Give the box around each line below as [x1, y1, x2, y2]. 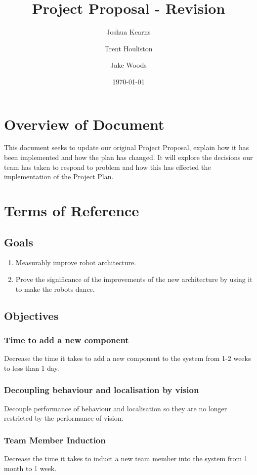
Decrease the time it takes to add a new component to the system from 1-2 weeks [4, 353, 251, 363]
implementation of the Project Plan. [4, 171, 114, 182]
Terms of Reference [4, 200, 139, 220]
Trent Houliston [104, 43, 153, 53]
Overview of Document [4, 114, 165, 134]
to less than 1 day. [4, 362, 59, 373]
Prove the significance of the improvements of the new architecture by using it [15, 274, 253, 284]
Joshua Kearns [106, 27, 151, 37]
